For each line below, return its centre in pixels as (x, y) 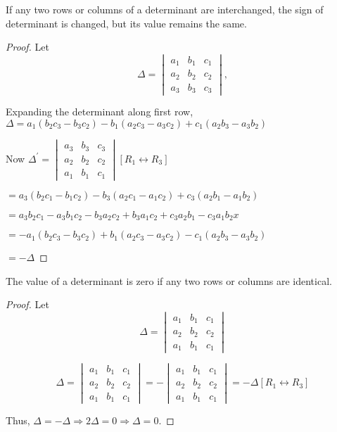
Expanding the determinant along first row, (100, 112)
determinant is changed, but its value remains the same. (126, 23)
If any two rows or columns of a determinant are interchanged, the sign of (165, 9)
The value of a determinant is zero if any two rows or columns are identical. (169, 280)
